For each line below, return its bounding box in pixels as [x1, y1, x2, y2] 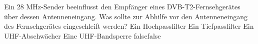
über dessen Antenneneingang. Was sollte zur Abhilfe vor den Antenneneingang [4, 11, 247, 21]
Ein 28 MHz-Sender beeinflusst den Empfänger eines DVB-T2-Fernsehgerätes [4, 1, 240, 11]
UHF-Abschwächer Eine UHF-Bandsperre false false [4, 30, 161, 41]
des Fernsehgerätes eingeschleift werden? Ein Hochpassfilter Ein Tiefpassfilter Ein [4, 21, 254, 31]
